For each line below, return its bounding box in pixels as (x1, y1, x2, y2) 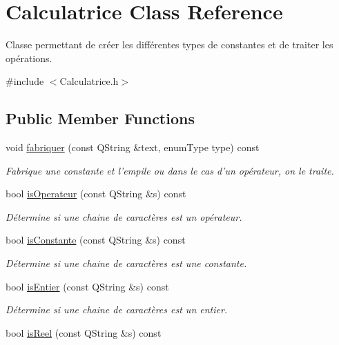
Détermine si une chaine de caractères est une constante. (6, 256, 247, 270)
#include (6, 74, 44, 88)
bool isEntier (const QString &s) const (6, 279, 169, 293)
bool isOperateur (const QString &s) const (6, 186, 186, 201)
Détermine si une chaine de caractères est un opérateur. (6, 209, 242, 224)
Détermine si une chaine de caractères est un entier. (6, 302, 228, 317)
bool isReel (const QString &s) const (6, 325, 162, 339)
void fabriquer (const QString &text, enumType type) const (6, 140, 260, 155)
